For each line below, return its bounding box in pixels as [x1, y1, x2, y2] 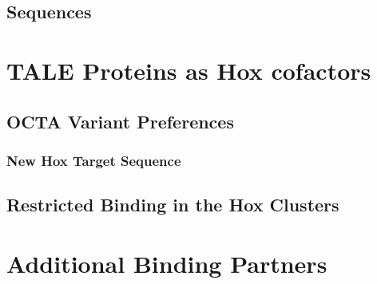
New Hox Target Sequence [6, 150, 181, 170]
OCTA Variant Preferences [6, 108, 234, 133]
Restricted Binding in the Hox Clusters [6, 192, 339, 217]
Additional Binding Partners [6, 247, 327, 279]
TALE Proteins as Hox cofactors [6, 53, 371, 86]
